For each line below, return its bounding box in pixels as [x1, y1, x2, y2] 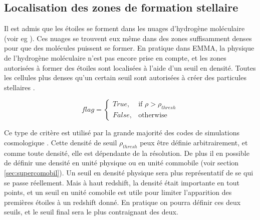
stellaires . [4, 82, 35, 92]
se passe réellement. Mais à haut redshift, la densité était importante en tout [4, 177, 239, 187]
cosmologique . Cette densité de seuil [4, 137, 117, 147]
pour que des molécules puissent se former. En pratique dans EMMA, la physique [4, 43, 254, 53]
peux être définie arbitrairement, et [140, 137, 248, 147]
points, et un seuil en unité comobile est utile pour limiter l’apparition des [4, 187, 232, 197]
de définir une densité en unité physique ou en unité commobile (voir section [4, 157, 239, 168]
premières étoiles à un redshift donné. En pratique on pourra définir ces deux [4, 196, 241, 207]
